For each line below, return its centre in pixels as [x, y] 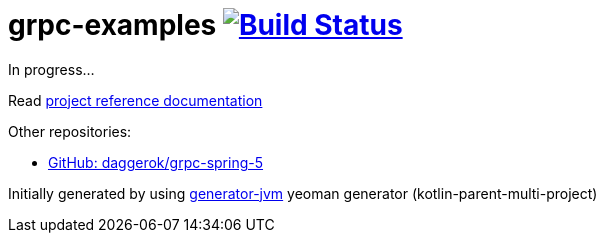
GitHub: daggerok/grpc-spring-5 [156, 162]
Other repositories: [70, 131]
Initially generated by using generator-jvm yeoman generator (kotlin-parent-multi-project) [303, 193]
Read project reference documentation [135, 100]
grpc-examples [112, 25]
